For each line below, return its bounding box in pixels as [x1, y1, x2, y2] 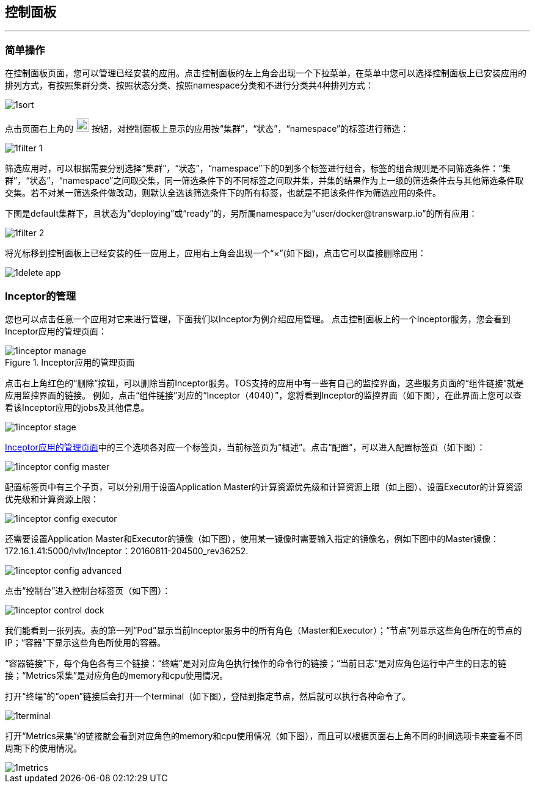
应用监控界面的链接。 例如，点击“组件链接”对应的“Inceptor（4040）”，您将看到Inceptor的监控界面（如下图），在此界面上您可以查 [5, 389, 522, 400]
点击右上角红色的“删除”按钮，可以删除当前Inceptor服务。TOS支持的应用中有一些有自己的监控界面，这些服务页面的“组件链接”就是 [5, 377, 524, 388]
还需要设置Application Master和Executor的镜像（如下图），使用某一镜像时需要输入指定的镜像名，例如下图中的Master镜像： [5, 533, 499, 544]
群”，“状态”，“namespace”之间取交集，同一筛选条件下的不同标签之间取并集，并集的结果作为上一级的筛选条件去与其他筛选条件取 [5, 175, 524, 186]
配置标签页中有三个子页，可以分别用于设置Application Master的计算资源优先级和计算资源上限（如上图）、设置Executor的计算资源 [5, 481, 523, 492]
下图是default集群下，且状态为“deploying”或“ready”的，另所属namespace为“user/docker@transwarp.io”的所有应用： [5, 208, 478, 219]
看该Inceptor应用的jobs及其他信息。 [5, 402, 150, 413]
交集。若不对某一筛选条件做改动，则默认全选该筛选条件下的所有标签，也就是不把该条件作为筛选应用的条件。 [5, 187, 441, 198]
